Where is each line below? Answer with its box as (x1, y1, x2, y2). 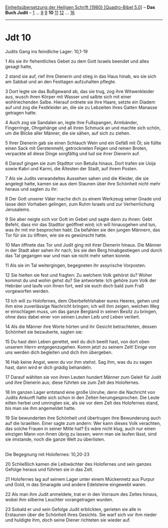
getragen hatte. (5, 110, 37, 116)
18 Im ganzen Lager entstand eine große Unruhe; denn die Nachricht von (5, 389, 155, 395)
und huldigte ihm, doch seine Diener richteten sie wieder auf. (5, 517, 131, 523)
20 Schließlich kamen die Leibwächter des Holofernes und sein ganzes (5, 461, 151, 467)
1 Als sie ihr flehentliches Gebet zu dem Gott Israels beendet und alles (5, 58, 149, 64)
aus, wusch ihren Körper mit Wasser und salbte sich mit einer (5, 93, 131, 99)
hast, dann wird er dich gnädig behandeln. (5, 364, 92, 370)
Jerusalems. (5, 206, 31, 213)
